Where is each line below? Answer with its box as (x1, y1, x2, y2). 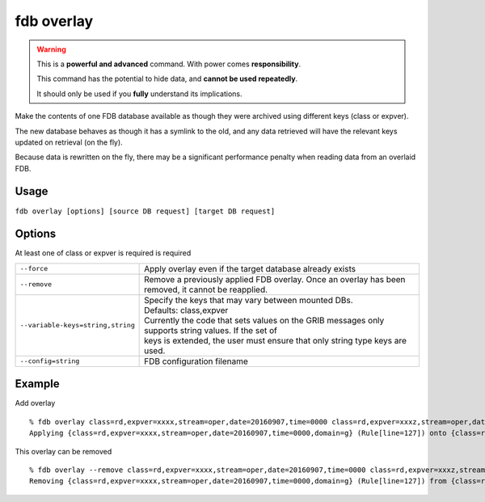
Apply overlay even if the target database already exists (144, 263, 356, 274)
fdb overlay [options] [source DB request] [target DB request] (15, 206, 276, 216)
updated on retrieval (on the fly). (15, 137, 123, 147)
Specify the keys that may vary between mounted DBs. (144, 294, 353, 306)
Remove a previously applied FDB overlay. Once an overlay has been (144, 273, 406, 285)
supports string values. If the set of (144, 324, 278, 335)
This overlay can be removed (15, 446, 112, 456)
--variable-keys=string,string (19, 321, 135, 330)
